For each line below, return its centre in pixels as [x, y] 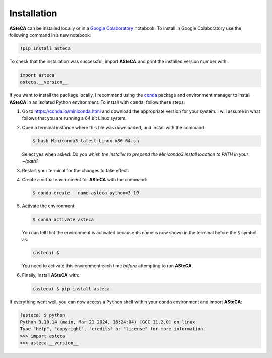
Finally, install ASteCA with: [51, 275]
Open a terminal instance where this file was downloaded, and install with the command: [114, 127]
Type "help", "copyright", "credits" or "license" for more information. [113, 329]
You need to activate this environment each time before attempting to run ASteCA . [108, 266]
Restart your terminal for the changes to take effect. [76, 170]
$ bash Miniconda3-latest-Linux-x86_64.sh [86, 141]
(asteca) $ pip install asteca [71, 289]
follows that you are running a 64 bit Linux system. [74, 118]
